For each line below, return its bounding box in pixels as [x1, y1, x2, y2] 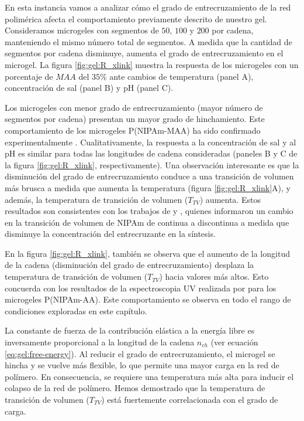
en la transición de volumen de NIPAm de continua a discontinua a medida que [5, 216, 289, 228]
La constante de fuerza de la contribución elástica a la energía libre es [5, 324, 255, 337]
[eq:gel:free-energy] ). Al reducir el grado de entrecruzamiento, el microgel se [5, 347, 275, 359]
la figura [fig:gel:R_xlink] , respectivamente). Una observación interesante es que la [5, 158, 299, 171]
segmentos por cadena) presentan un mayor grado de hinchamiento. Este [5, 113, 265, 125]
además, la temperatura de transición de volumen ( [5, 193, 188, 205]
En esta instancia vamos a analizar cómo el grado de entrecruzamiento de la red [5, 1, 291, 13]
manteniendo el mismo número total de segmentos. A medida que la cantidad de [5, 35, 292, 47]
